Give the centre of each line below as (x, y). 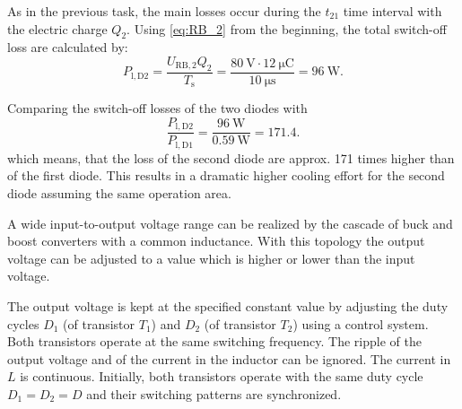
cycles (23, 323)
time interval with (392, 11)
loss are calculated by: (68, 47)
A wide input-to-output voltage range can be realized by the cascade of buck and (230, 223)
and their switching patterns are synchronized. (214, 393)
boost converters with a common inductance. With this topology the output (216, 241)
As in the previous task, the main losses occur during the (164, 11)
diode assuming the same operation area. (119, 192)
